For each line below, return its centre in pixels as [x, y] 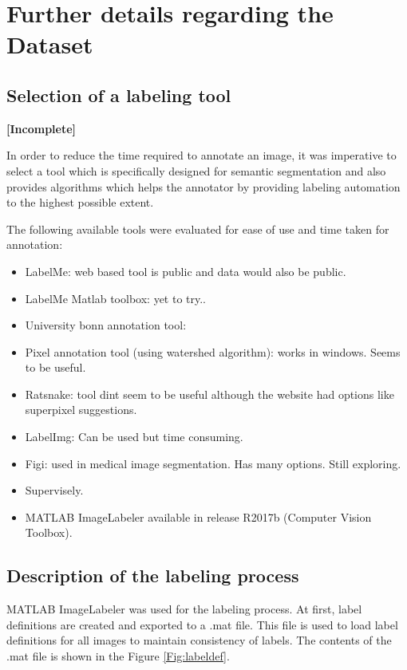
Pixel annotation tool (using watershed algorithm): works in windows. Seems [213, 351]
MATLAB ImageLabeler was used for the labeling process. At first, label [184, 609]
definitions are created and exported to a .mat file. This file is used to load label [202, 624]
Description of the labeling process [153, 575]
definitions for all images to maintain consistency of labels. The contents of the [199, 640]
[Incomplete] [41, 128]
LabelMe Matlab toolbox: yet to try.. [116, 298]
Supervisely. [54, 490]
